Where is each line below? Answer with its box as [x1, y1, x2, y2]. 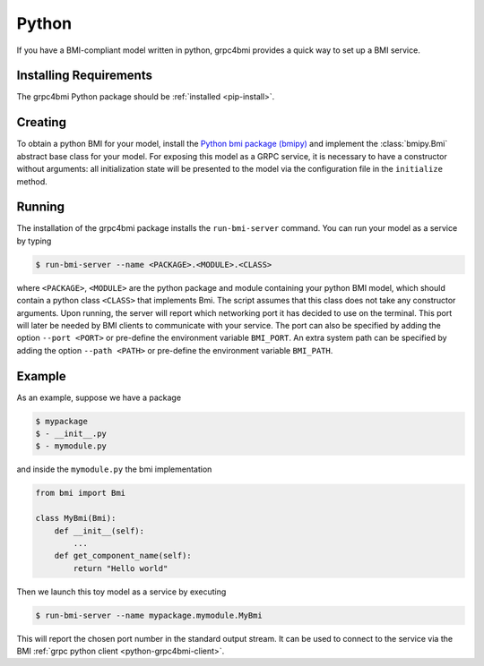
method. [16, 175, 48, 187]
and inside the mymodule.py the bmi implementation [16, 464, 212, 474]
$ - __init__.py [35, 429, 108, 439]
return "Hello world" [73, 563, 169, 573]
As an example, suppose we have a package [16, 392, 182, 403]
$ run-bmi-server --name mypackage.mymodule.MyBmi [35, 610, 264, 620]
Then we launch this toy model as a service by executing [16, 586, 227, 597]
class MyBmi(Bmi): [35, 513, 117, 524]
